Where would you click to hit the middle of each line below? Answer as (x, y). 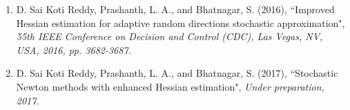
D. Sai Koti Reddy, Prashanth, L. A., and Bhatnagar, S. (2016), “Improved (175, 9)
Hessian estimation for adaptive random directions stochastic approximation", (181, 22)
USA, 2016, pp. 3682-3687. (74, 49)
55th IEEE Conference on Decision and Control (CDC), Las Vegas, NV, (169, 36)
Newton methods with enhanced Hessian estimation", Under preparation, (170, 86)
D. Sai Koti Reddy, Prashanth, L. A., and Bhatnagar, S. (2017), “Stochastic (177, 73)
